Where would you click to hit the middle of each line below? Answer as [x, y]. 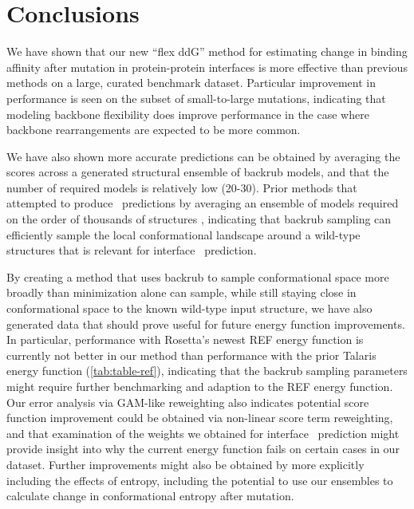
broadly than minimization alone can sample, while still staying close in [181, 292]
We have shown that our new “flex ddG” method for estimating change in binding [207, 51]
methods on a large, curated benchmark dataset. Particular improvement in [191, 83]
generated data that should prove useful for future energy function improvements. [206, 324]
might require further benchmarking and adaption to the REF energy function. [200, 386]
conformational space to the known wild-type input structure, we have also [189, 308]
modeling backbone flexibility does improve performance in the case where [188, 114]
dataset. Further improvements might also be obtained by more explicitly [185, 464]
